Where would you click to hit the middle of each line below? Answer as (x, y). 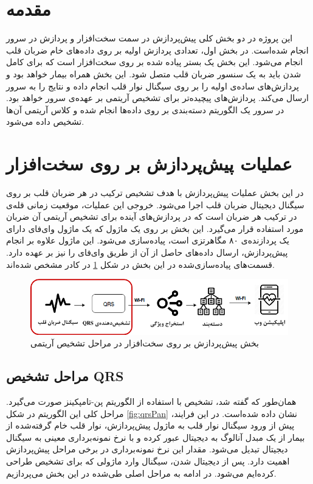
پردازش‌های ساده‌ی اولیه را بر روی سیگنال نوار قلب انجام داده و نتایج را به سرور (153, 86)
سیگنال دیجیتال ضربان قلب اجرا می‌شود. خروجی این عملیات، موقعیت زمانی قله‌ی (155, 204)
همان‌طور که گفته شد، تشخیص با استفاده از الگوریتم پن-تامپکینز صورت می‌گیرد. (151, 401)
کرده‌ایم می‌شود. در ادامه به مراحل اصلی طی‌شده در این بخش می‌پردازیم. (141, 473)
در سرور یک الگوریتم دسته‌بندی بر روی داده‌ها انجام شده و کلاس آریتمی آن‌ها (145, 109)
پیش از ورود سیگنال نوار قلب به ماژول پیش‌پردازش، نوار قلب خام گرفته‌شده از (150, 425)
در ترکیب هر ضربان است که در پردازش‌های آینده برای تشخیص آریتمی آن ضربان (152, 216)
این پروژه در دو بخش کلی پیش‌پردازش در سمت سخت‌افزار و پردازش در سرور (150, 38)
